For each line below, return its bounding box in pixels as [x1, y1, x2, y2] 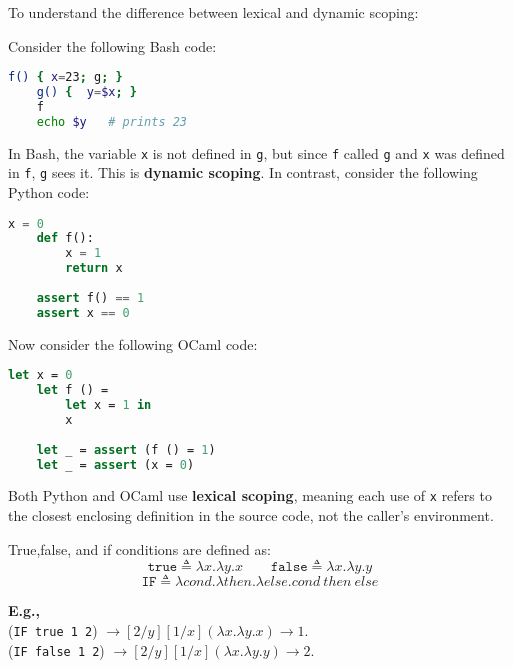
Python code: [8, 182, 90, 202]
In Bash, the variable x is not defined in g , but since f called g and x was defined [8, 142, 505, 163]
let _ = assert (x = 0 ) [36, 457, 195, 472]
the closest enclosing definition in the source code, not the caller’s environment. [8, 505, 494, 526]
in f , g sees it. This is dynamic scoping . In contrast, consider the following [8, 162, 478, 183]
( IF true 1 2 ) [8, 619, 98, 640]
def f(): [36, 231, 94, 246]
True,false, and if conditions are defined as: [8, 538, 271, 559]
